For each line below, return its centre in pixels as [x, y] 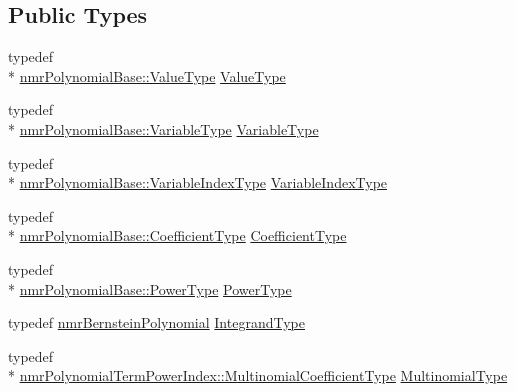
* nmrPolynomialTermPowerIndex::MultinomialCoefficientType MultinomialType [258, 375]
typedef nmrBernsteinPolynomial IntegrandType [156, 322]
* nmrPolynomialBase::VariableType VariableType [163, 128]
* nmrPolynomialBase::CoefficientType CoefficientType [177, 235]
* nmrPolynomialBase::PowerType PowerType [150, 288]
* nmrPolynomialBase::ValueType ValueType [147, 75]
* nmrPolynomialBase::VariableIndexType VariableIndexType [198, 182]
